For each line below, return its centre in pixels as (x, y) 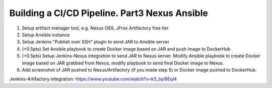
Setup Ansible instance (46, 34)
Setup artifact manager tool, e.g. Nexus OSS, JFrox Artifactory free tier (95, 28)
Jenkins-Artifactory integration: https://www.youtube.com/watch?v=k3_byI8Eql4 (93, 79)
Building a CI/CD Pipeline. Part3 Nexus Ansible (109, 13)
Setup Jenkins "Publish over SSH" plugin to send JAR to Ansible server (96, 42)
